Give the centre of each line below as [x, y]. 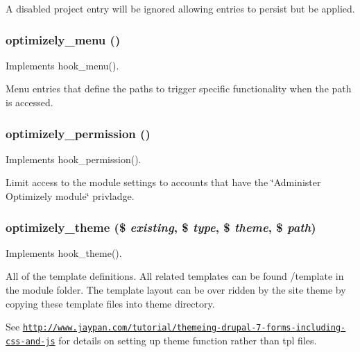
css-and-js [31, 341]
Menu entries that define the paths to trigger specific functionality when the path [179, 89]
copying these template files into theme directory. [110, 303]
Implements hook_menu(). [62, 65]
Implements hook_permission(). [74, 159]
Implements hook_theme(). [64, 252]
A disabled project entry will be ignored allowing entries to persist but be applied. [180, 8]
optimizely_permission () [78, 133]
